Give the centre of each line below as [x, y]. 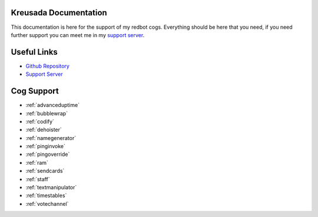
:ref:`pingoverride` [48, 154]
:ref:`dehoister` [44, 130]
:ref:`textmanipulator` [51, 188]
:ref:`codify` [40, 121]
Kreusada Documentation [59, 13]
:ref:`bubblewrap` [47, 113]
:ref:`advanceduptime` [52, 105]
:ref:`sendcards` [45, 171]
